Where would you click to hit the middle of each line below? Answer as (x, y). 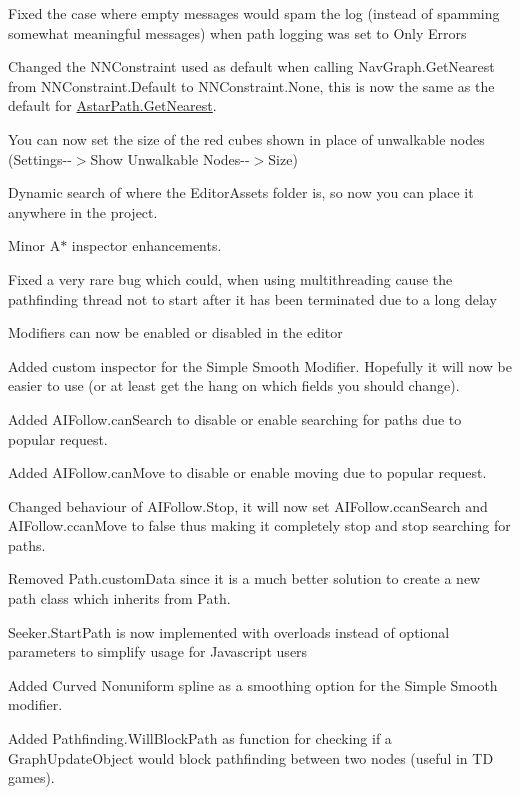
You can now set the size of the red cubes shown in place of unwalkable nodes (246, 138)
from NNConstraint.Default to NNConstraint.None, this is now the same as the (251, 85)
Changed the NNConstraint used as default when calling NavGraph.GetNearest (251, 66)
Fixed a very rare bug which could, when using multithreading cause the (230, 278)
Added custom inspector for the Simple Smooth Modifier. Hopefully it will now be (260, 365)
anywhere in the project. (83, 211)
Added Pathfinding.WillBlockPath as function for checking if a (200, 738)
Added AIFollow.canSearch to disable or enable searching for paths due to (235, 418)
